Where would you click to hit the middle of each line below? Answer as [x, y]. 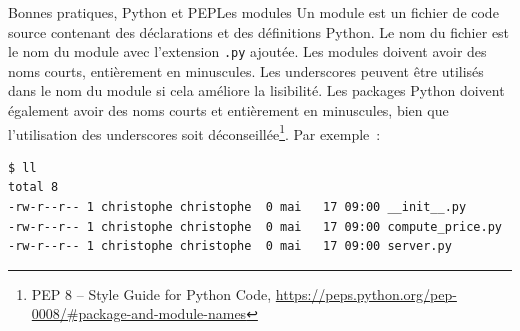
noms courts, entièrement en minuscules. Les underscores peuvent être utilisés [246, 70]
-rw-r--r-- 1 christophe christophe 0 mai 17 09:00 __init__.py [237, 207]
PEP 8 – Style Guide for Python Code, [151, 293]
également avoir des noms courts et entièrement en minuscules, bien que [228, 110]
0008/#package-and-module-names [139, 313]
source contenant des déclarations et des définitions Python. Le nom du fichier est [259, 31]
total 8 [33, 187]
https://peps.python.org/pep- [366, 293]
